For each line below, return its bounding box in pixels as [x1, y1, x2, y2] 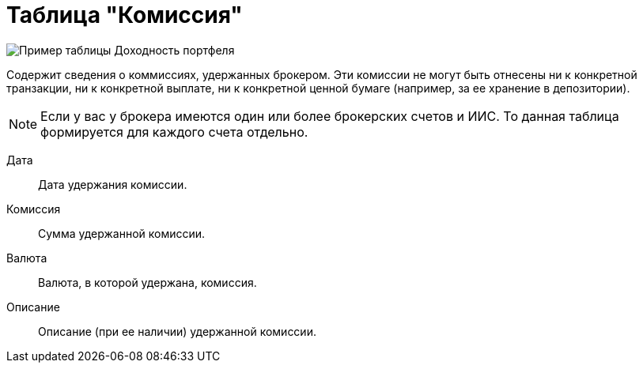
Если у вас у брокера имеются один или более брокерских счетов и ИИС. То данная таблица [40, 107, 619, 124]
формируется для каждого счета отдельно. [40, 123, 308, 140]
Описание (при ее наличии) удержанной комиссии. [38, 324, 316, 338]
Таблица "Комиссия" [6, 2, 243, 28]
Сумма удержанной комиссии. [38, 226, 206, 240]
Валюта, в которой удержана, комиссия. [38, 275, 257, 289]
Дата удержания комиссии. [38, 177, 187, 191]
